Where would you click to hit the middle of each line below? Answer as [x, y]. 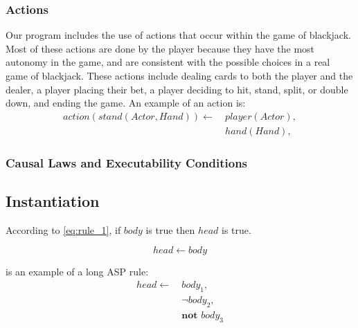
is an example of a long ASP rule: [77, 272]
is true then [170, 229]
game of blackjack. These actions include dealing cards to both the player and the [179, 75]
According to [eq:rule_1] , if [63, 229]
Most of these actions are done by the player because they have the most [160, 48]
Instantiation [53, 201]
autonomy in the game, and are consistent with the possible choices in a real [168, 62]
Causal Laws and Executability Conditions [127, 162]
